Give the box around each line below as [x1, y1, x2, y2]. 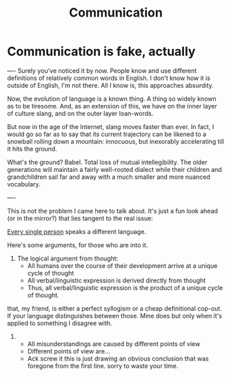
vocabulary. [7, 180, 41, 188]
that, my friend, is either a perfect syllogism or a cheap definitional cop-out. [7, 304, 222, 312]
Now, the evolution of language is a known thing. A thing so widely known [7, 95, 217, 103]
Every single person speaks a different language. [7, 227, 147, 235]
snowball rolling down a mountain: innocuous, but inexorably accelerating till [7, 137, 224, 146]
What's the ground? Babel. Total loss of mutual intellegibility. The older [7, 157, 208, 166]
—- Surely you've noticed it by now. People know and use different [7, 66, 197, 75]
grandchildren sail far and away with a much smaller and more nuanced [7, 173, 210, 181]
